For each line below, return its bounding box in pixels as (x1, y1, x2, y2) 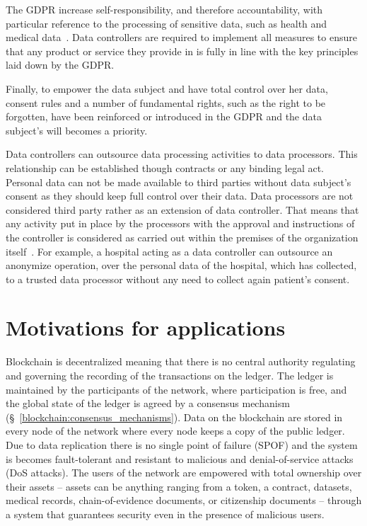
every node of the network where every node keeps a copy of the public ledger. (6, 423, 345, 438)
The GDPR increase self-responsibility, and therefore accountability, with (6, 2, 323, 16)
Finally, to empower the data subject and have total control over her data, (6, 81, 328, 96)
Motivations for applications (6, 313, 286, 342)
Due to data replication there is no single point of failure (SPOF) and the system (6, 437, 358, 452)
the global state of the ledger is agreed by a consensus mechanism (6, 396, 290, 411)
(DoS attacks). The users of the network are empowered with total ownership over (6, 465, 362, 480)
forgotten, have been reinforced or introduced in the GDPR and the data (6, 109, 322, 124)
